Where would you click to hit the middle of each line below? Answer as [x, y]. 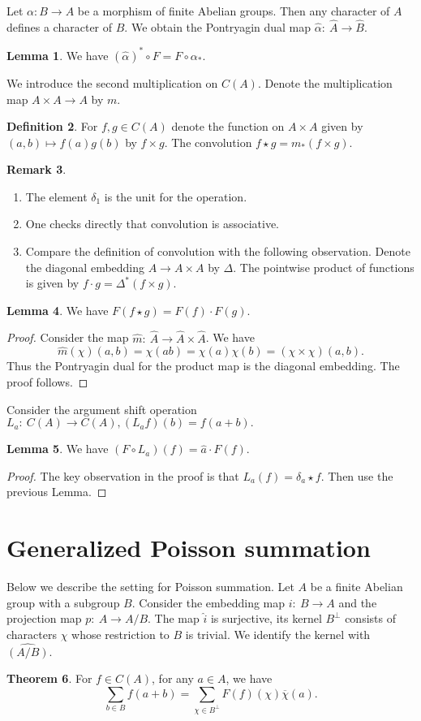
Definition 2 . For [52, 126]
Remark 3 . [37, 169]
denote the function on [228, 126]
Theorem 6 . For [49, 678]
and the [358, 602]
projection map [44, 618]
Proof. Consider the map [68, 337]
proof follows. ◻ [47, 382]
